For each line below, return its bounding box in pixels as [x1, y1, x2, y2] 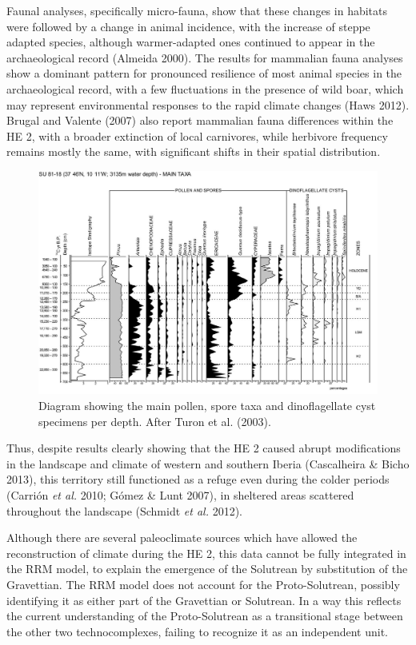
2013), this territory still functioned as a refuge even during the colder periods [6, 471, 390, 488]
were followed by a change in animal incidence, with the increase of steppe [6, 18, 370, 34]
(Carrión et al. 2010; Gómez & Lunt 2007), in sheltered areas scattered [6, 486, 354, 503]
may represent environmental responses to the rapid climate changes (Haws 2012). [6, 96, 410, 113]
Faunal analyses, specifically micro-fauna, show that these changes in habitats [6, 2, 387, 18]
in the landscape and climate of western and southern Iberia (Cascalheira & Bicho [6, 455, 410, 472]
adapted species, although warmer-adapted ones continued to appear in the [6, 34, 375, 50]
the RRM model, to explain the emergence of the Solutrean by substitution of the [6, 560, 408, 577]
